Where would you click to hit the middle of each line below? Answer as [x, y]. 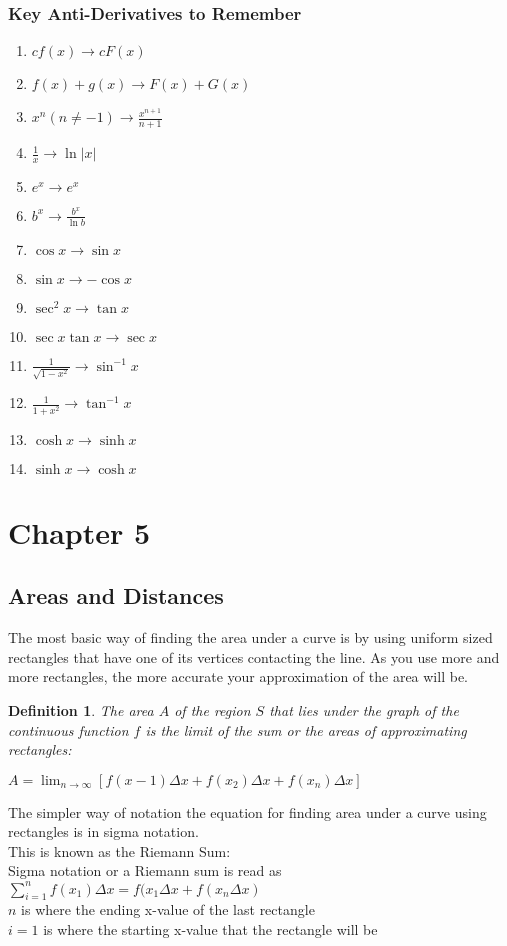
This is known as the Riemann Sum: [119, 850]
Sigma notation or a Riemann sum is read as [145, 870]
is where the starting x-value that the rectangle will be [210, 928]
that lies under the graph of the [364, 709]
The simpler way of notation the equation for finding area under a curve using [247, 811]
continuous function [68, 729]
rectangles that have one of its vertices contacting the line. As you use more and [254, 656]
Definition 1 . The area [81, 709]
